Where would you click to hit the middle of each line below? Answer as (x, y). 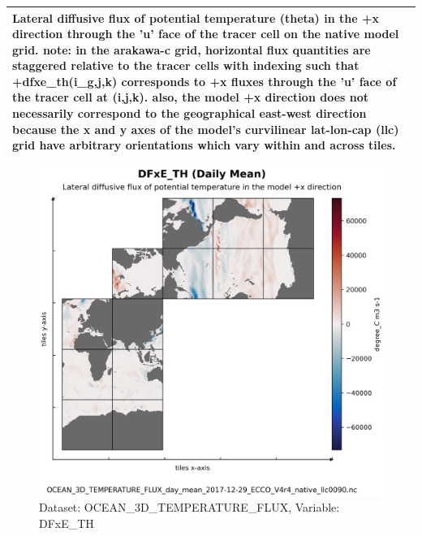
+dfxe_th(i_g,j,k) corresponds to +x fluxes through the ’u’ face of (205, 81)
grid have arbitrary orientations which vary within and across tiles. (204, 145)
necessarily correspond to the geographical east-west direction (189, 113)
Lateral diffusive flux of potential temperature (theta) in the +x (196, 17)
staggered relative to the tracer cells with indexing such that (186, 65)
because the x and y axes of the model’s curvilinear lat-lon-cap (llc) (206, 129)
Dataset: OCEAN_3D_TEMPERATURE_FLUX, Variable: (189, 507)
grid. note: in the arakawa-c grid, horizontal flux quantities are (192, 49)
